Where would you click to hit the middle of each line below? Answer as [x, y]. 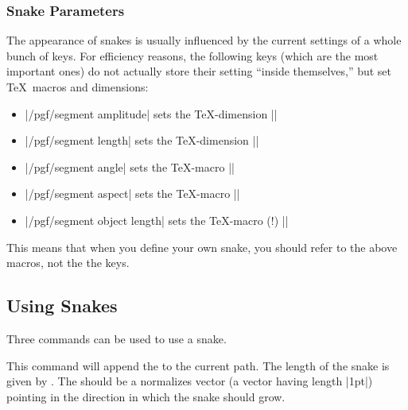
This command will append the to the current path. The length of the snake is [198, 365]
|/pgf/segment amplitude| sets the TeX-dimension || [151, 113]
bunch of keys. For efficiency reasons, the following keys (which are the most [192, 55]
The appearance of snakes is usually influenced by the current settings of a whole [204, 40]
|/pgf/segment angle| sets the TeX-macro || [130, 166]
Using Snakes [62, 306]
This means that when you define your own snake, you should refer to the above [202, 247]
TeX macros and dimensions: [78, 87]
